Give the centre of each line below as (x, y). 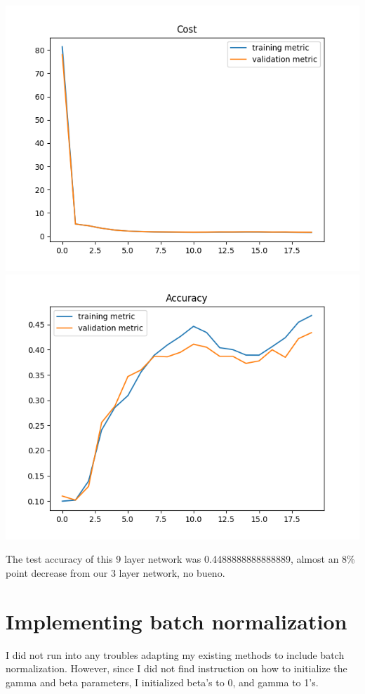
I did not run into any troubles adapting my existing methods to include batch (175, 654)
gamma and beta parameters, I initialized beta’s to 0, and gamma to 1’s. (162, 682)
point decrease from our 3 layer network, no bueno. (115, 572)
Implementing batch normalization (177, 621)
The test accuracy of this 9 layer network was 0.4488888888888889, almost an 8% (180, 559)
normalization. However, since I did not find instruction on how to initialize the (177, 668)
